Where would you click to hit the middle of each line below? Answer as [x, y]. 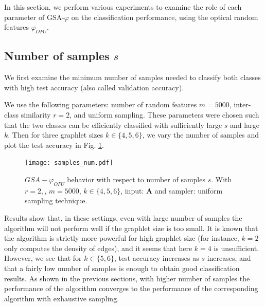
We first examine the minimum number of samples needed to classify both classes [132, 77]
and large [245, 124]
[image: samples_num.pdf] [69, 163]
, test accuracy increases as [156, 258]
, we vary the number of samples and [200, 135]
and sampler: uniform [189, 190]
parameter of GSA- [34, 17]
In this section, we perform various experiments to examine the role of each [123, 7]
